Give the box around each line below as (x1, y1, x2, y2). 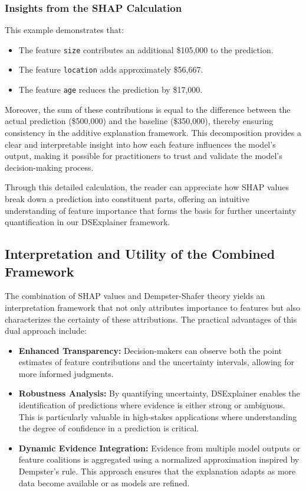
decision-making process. (5, 161, 94, 173)
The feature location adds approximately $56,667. (18, 63, 203, 76)
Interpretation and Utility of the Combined (5, 245, 275, 263)
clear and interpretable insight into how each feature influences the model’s (5, 138, 276, 150)
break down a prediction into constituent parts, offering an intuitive (5, 192, 249, 204)
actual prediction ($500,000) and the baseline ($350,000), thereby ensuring (5, 115, 274, 127)
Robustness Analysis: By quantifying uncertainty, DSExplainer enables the (18, 387, 300, 399)
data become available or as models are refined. (18, 476, 190, 489)
